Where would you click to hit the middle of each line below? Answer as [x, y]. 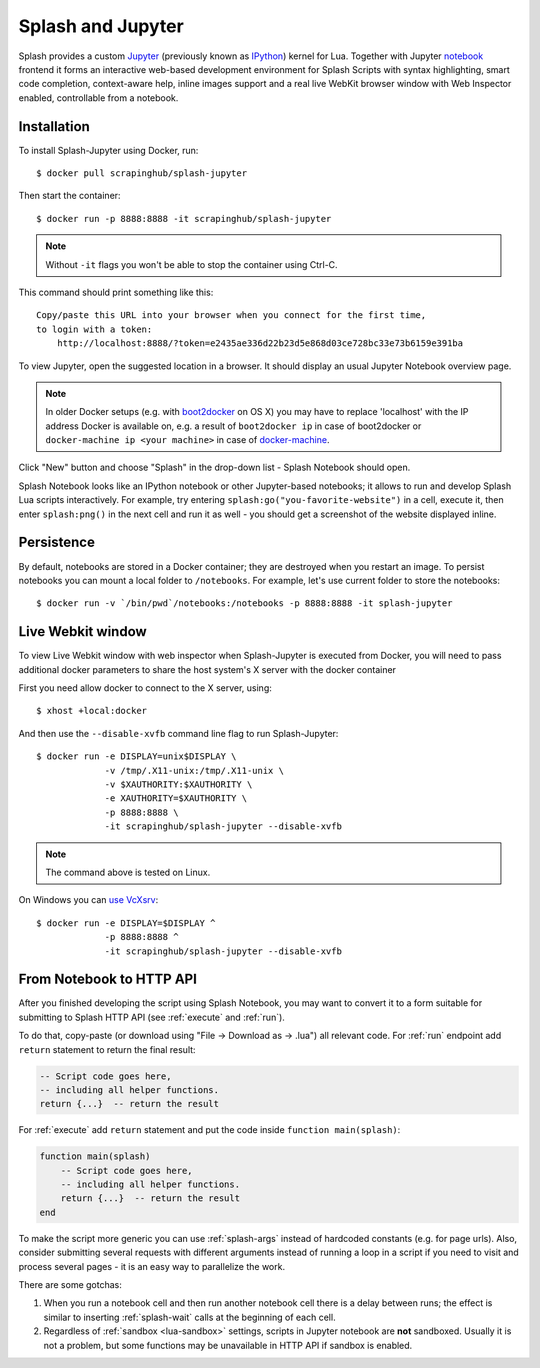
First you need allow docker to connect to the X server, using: [145, 688]
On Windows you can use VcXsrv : [88, 900]
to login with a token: [94, 329]
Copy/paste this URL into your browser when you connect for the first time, [231, 315]
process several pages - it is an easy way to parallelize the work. [151, 1266]
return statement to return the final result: [107, 1049]
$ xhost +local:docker [92, 711]
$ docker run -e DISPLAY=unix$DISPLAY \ [136, 756]
